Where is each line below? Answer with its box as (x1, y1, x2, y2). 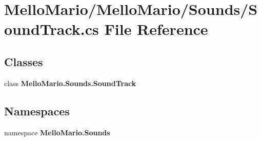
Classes (4, 53, 43, 69)
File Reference (104, 18, 208, 39)
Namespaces (4, 103, 70, 118)
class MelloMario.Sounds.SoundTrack (4, 77, 136, 88)
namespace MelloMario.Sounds (4, 127, 110, 137)
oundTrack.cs (4, 18, 99, 39)
